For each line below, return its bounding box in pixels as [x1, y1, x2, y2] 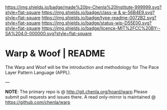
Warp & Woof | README [5, 48, 105, 59]
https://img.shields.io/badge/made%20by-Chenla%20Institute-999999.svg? [5, 4, 162, 10]
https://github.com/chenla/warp [5, 99, 71, 105]
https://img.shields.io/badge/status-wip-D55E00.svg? [41, 20, 152, 26]
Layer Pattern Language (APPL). [5, 69, 71, 75]
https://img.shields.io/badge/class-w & [41, 9, 121, 15]
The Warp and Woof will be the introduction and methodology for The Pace [5, 64, 159, 70]
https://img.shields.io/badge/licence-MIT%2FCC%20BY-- [41, 25, 161, 31]
